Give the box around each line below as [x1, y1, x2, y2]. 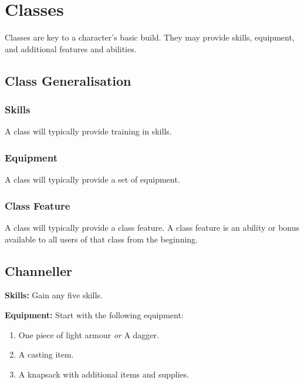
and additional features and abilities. [5, 42, 137, 55]
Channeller [5, 261, 72, 279]
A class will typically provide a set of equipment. [5, 173, 180, 186]
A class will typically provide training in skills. [5, 125, 172, 137]
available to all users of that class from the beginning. [5, 233, 198, 245]
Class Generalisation [5, 71, 131, 89]
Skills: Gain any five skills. [5, 289, 103, 301]
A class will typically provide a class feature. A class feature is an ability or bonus [5, 221, 300, 233]
